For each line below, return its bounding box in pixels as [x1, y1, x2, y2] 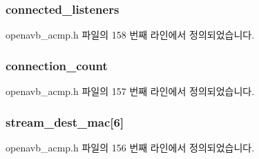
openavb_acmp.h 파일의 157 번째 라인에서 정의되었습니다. [6, 84, 255, 98]
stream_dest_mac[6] [6, 113, 124, 130]
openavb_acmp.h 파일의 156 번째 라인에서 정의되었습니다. [6, 140, 255, 154]
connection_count [6, 56, 108, 74]
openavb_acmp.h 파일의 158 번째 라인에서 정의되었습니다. [6, 28, 255, 42]
